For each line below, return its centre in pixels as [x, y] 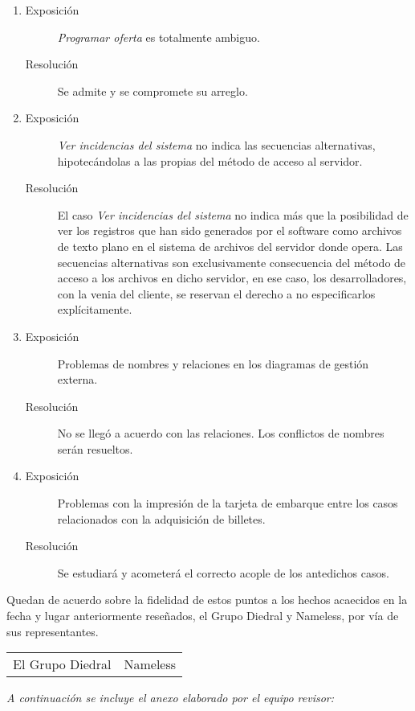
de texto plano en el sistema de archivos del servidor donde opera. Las [230, 246]
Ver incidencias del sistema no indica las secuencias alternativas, [216, 144]
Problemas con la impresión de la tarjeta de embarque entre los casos [228, 503]
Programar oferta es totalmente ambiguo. [159, 37]
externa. [77, 379]
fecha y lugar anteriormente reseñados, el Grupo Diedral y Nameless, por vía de [203, 616]
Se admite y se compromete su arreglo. [153, 90]
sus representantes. [53, 631]
